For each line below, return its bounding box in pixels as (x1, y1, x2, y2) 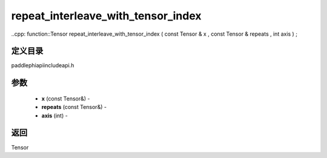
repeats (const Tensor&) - (41, 104, 107, 111)
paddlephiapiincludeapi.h (11, 62, 74, 69)
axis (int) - (41, 112, 68, 119)
